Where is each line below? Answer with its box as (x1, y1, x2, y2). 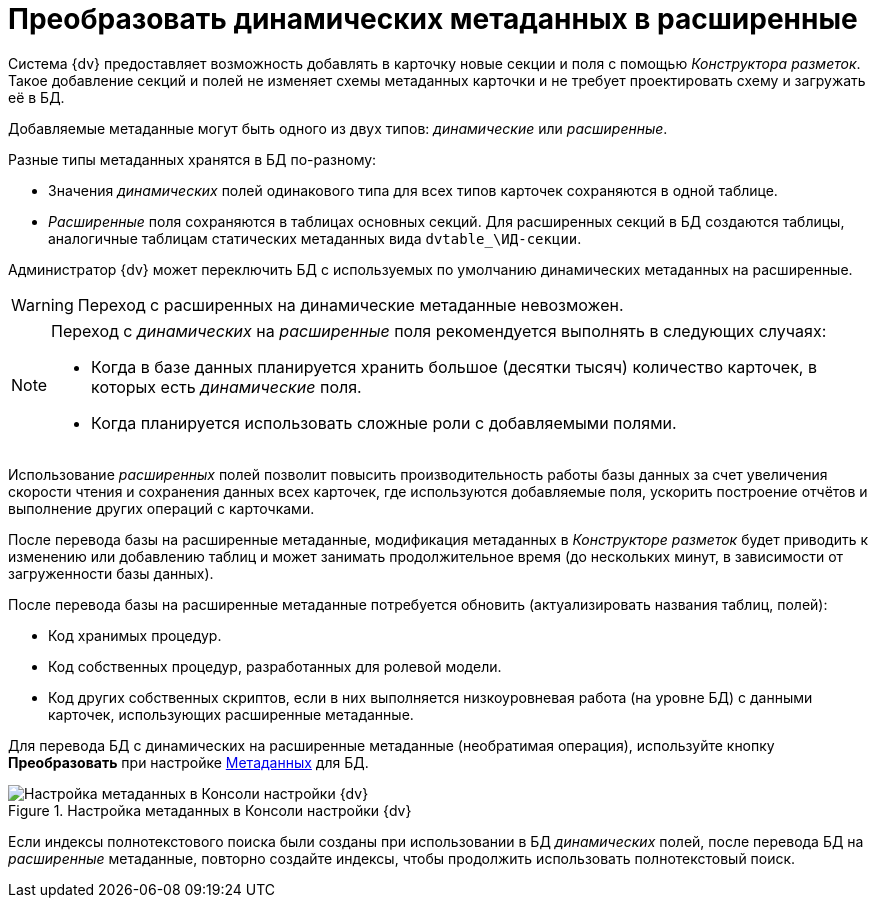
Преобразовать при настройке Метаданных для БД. (8, 753, 369, 771)
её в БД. (8, 88, 65, 106)
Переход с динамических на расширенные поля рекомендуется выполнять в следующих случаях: (51, 320, 827, 341)
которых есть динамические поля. (91, 376, 362, 397)
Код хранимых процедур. (48, 626, 222, 644)
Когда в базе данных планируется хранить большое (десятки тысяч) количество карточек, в (91, 356, 818, 377)
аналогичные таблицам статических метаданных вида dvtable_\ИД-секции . (48, 229, 582, 247)
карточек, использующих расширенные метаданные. (48, 705, 414, 723)
